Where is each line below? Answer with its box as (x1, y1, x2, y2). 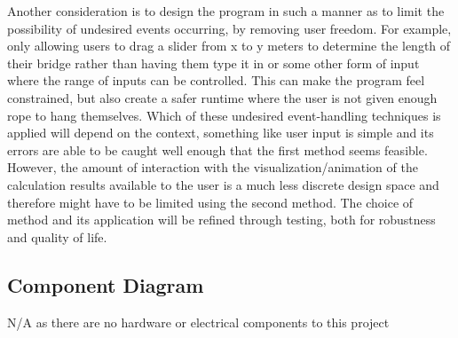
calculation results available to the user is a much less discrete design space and (7, 175, 439, 193)
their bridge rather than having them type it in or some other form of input (7, 53, 420, 72)
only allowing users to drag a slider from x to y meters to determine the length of (7, 36, 451, 55)
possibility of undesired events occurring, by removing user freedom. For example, (7, 19, 452, 37)
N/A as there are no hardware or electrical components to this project (7, 312, 390, 331)
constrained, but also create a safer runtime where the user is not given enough (7, 88, 438, 106)
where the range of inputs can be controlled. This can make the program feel (7, 71, 425, 90)
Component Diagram (7, 271, 204, 298)
